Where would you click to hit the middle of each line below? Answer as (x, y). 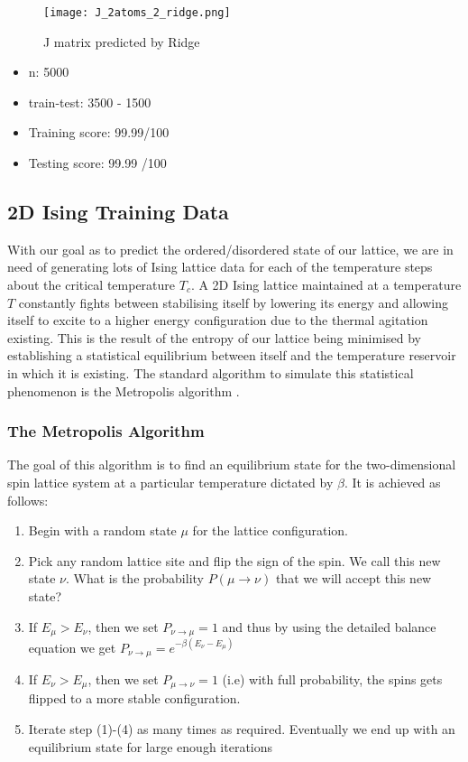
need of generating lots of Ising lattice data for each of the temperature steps (220, 267)
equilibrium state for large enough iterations (151, 746)
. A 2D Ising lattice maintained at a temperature (326, 285)
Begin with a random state (102, 530)
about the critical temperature (92, 285)
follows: (28, 500)
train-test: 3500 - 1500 (90, 102)
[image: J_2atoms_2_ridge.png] (137, 13)
